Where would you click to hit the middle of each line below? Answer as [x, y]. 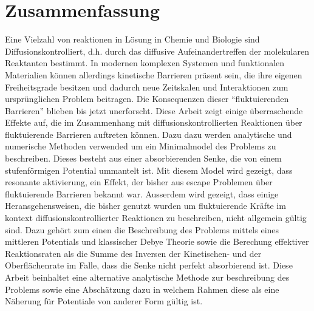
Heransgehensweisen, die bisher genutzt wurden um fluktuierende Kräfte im [145, 206]
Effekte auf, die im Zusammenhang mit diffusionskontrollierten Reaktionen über [154, 122]
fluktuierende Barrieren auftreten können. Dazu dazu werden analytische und [148, 134]
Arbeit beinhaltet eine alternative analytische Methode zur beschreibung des [147, 277]
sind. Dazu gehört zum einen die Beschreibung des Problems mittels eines [142, 229]
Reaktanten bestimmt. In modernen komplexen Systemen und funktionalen [145, 63]
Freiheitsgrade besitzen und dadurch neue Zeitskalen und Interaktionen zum [147, 87]
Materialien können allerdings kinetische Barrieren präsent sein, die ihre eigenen [154, 74]
